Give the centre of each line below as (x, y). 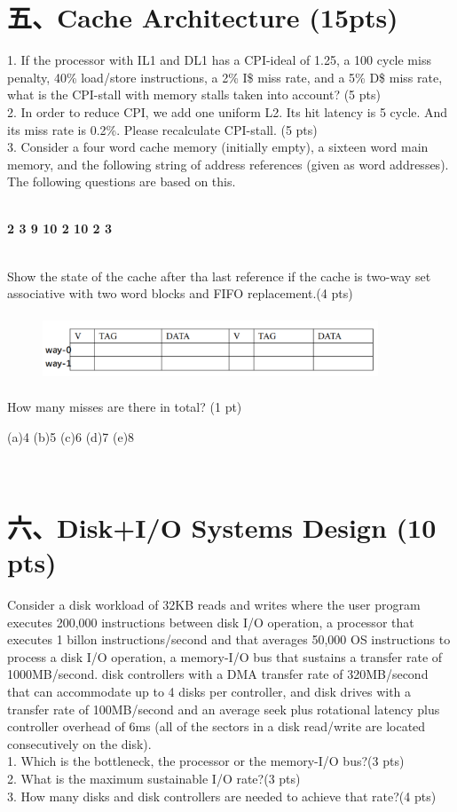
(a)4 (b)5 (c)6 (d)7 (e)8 (71, 436)
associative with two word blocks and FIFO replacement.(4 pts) (180, 293)
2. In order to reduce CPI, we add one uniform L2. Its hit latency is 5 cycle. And (228, 111)
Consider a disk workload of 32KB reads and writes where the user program (214, 605)
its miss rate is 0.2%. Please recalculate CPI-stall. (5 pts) (162, 129)
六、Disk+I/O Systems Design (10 (222, 527)
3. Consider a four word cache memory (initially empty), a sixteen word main (218, 147)
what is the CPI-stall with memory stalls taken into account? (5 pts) (194, 95)
